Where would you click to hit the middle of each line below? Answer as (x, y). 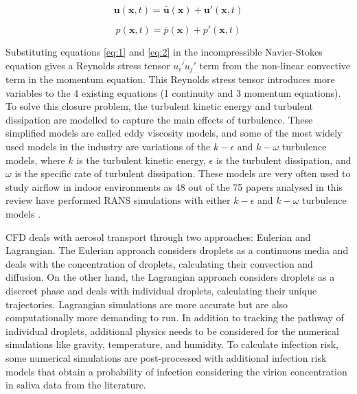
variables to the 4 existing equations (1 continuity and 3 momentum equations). (173, 92)
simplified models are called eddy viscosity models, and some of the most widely (174, 133)
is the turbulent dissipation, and (284, 160)
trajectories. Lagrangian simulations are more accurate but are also (147, 304)
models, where (35, 160)
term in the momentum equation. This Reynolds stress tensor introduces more (170, 79)
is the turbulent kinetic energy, (141, 160)
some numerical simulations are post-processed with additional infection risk (166, 357)
